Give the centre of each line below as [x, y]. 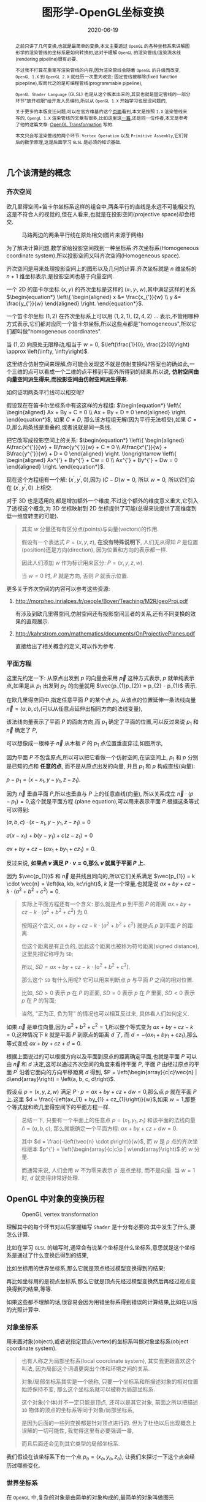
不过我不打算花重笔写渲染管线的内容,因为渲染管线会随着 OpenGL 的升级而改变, [98, 70]
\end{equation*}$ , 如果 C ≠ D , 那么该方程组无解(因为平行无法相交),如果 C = [102, 420]
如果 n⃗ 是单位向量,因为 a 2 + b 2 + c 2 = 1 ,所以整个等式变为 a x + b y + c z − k [100, 1026]
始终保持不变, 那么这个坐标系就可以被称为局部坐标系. [88, 1389]
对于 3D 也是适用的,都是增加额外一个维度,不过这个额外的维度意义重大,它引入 [102, 501]
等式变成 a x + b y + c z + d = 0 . [44, 1043]
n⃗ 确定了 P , [22, 730]
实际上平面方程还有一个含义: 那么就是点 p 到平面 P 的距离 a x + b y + [106, 904]
